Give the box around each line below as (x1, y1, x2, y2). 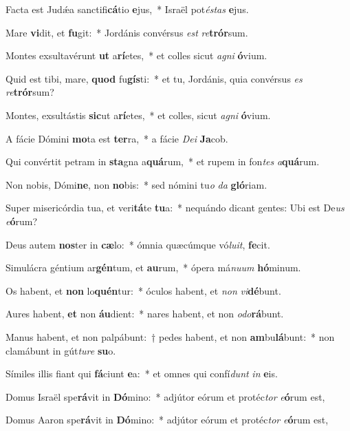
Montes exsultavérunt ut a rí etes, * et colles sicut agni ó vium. (6, 48, 267, 63)
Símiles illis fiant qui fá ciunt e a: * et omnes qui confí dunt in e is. (6, 366, 278, 381)
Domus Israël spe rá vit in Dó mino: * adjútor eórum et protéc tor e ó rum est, (6, 389, 325, 403)
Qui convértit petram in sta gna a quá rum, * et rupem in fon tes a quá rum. (6, 154, 320, 169)
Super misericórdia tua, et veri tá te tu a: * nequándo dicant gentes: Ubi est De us (6, 200, 344, 215)
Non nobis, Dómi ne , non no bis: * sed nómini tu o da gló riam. (6, 177, 267, 191)
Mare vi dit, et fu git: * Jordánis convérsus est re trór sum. (6, 25, 248, 39)
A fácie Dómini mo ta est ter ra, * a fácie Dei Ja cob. (6, 131, 228, 145)
